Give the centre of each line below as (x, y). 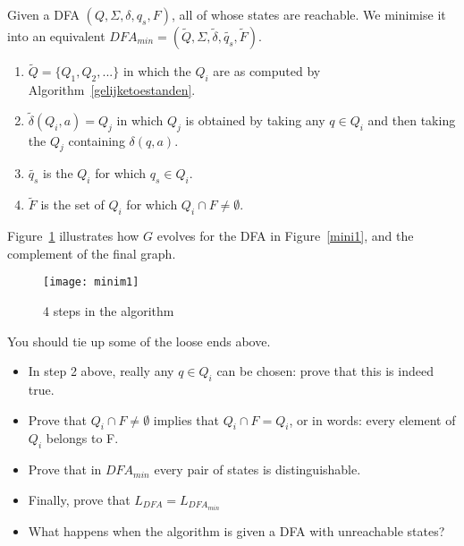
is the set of (72, 205)
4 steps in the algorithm (109, 311)
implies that (186, 419)
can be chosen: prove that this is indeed (325, 371)
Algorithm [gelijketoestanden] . (112, 90)
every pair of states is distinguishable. (257, 469)
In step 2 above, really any (101, 371)
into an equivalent (56, 36)
